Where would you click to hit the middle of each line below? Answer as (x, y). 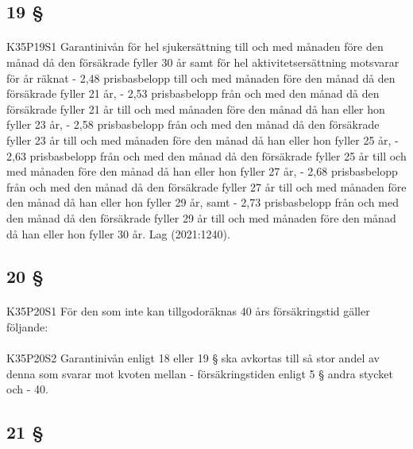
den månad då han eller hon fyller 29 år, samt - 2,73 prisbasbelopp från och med (203, 202)
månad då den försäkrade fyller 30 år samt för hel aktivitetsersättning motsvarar (203, 62)
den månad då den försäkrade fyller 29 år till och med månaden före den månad (201, 217)
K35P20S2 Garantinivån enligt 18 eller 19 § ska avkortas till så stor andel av (193, 358)
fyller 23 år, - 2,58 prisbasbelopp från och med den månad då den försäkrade (193, 124)
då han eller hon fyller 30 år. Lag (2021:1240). (118, 233)
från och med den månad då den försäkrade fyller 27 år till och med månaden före (206, 186)
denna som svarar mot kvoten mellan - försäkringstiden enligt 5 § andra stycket (200, 373)
